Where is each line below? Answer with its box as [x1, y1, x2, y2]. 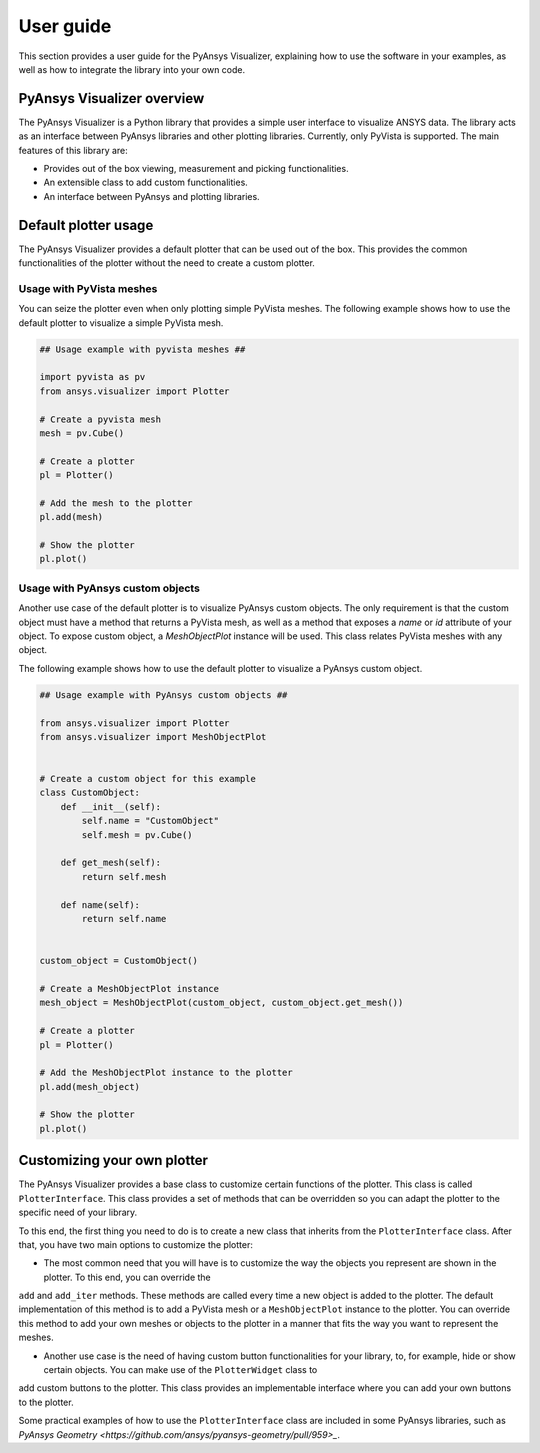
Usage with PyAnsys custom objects [18, 581, 200, 595]
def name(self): [60, 899, 140, 910]
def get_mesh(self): [60, 857, 162, 869]
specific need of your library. [18, 1206, 138, 1219]
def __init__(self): [60, 801, 162, 812]
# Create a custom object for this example [39, 773, 257, 785]
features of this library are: [18, 144, 129, 156]
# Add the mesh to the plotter [39, 497, 194, 509]
